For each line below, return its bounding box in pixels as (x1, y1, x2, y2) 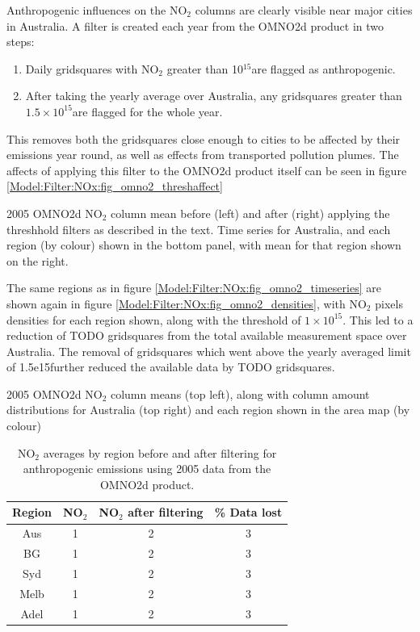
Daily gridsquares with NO (25, 60, 159, 77)
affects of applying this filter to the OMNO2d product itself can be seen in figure (6, 161, 407, 178)
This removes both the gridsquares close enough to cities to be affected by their (6, 130, 401, 147)
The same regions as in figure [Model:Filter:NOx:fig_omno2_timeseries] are (6, 279, 381, 296)
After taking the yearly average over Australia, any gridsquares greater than (25, 87, 402, 104)
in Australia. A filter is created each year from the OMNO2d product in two (6, 17, 384, 34)
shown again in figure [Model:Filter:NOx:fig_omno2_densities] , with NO (6, 295, 367, 312)
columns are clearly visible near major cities (195, 2, 413, 18)
